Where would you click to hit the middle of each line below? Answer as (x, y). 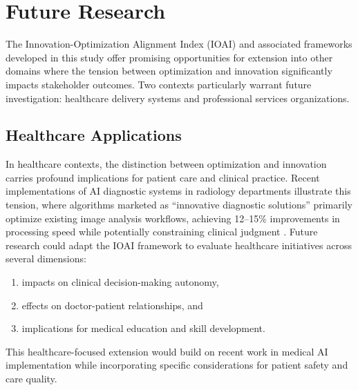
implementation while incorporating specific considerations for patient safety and (177, 365)
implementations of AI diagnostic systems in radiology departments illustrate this (178, 191)
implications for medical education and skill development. (143, 328)
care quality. (31, 379)
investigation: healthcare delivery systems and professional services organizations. (178, 98)
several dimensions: (46, 259)
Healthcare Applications (94, 135)
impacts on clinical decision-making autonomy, (120, 282)
